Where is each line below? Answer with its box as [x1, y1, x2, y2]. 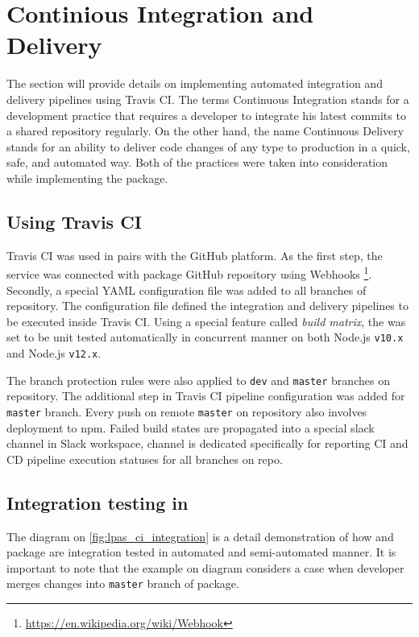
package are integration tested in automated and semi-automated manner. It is [6, 544, 396, 560]
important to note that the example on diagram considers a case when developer [6, 559, 404, 576]
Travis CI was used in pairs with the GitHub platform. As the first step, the [6, 246, 383, 263]
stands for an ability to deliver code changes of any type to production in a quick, [6, 138, 410, 155]
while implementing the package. [6, 169, 168, 186]
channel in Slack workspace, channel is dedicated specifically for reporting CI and [6, 435, 409, 452]
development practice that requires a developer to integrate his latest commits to [6, 106, 406, 123]
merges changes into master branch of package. [6, 575, 239, 592]
